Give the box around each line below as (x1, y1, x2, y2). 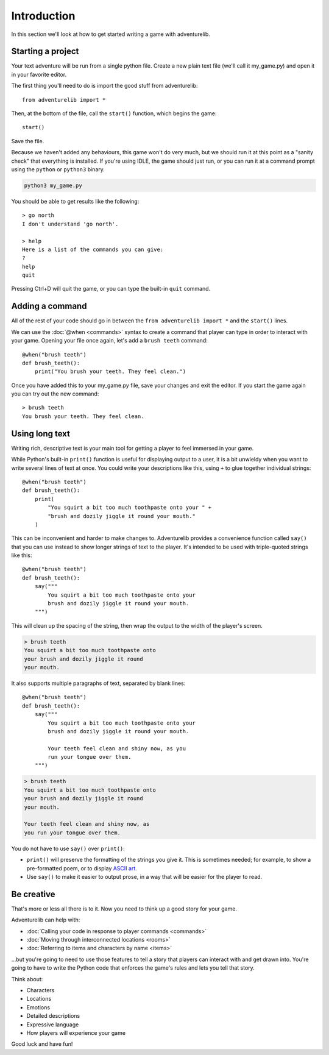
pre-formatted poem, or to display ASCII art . (26, 864, 137, 872)
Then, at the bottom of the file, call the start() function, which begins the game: (11, 110, 217, 117)
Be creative (11, 889, 55, 899)
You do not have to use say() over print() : (11, 845, 125, 852)
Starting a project (11, 46, 79, 57)
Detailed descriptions (26, 1012, 80, 1020)
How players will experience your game (26, 1029, 126, 1036)
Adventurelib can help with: (11, 916, 80, 923)
